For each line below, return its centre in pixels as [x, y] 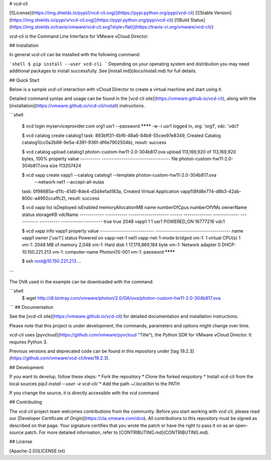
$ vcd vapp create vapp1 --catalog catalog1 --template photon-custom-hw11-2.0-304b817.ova [119, 175]
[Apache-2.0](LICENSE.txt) [37, 451]
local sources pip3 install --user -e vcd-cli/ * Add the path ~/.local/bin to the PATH [95, 384]
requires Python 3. [28, 342]
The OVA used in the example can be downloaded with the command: [82, 282]
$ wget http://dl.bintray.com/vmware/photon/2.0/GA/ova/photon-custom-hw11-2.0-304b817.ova [121, 298]
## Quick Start [24, 80]
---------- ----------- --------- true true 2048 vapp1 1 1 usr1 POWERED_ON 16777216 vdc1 [132, 221]
